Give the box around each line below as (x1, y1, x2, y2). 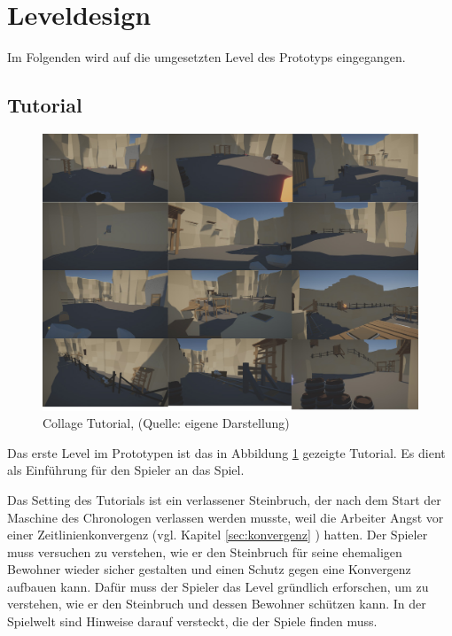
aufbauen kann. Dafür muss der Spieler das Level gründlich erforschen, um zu (7, 577, 429, 595)
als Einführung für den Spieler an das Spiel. (7, 461, 245, 479)
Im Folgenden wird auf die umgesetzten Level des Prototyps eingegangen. (7, 48, 406, 66)
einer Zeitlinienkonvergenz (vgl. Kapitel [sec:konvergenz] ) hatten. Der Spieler (7, 525, 428, 544)
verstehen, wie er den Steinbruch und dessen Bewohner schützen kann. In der (7, 594, 426, 613)
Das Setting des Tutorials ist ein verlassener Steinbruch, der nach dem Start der (7, 490, 441, 508)
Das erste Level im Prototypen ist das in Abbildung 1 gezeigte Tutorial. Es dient (7, 443, 446, 461)
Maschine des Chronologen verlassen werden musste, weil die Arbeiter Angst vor (7, 508, 444, 526)
